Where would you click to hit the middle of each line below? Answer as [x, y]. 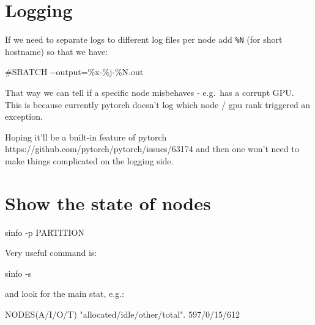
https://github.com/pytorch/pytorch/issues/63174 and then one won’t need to [152, 149]
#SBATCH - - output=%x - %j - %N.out [74, 72]
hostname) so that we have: [57, 51]
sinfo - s [18, 273]
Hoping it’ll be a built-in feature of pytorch [86, 137]
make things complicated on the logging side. [89, 160]
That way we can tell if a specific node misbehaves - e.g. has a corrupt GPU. [150, 92]
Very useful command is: [51, 253]
